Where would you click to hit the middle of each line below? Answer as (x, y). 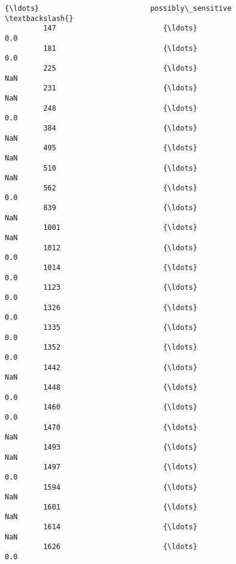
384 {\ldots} (120, 128)
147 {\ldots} (120, 28)
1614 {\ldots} (120, 527)
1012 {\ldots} (120, 248)
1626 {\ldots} (120, 547)
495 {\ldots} (120, 148)
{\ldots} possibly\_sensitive (118, 8)
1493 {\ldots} (120, 447)
